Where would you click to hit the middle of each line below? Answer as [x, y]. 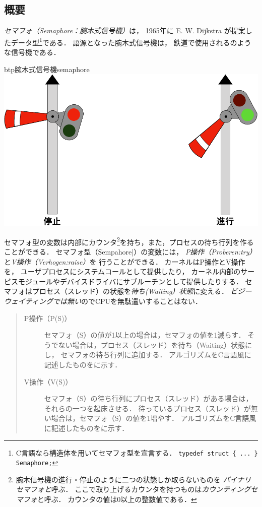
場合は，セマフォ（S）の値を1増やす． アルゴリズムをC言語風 [154, 418]
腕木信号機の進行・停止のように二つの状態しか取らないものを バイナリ [134, 479]
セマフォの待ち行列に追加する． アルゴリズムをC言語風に [156, 355]
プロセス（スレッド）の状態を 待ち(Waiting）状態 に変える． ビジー [142, 291]
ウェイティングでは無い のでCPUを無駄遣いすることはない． [103, 301]
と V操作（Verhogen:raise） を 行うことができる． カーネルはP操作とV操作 [125, 261]
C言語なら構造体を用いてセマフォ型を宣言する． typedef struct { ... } [137, 452]
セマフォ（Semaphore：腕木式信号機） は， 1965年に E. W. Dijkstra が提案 [125, 30]
